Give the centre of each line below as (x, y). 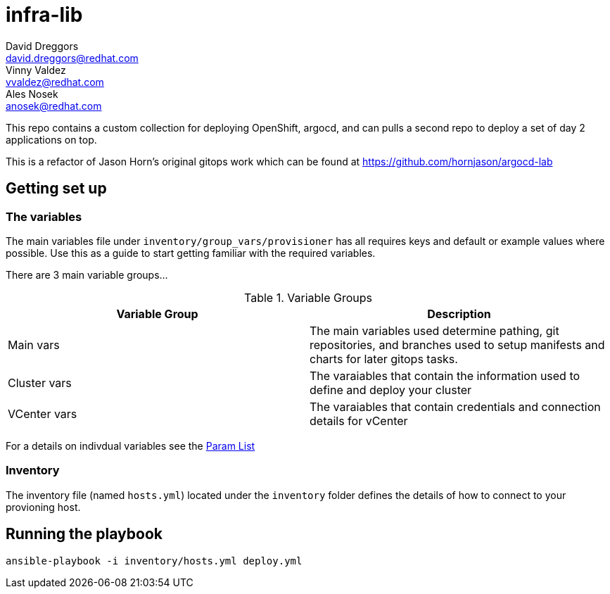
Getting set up (56, 189)
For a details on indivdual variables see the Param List (131, 445)
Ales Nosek (32, 94)
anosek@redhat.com (54, 106)
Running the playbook (84, 534)
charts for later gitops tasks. (384, 359)
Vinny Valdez (36, 70)
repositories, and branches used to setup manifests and (457, 345)
